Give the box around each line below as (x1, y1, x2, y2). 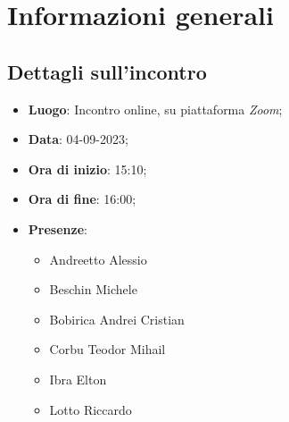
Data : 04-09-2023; (28, 130, 128, 148)
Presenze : (28, 219, 87, 238)
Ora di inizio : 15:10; (28, 159, 147, 178)
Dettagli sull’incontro (7, 57, 207, 85)
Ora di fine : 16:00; (28, 190, 136, 208)
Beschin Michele (49, 280, 137, 299)
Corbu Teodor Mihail (49, 340, 166, 359)
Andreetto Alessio (49, 249, 147, 268)
